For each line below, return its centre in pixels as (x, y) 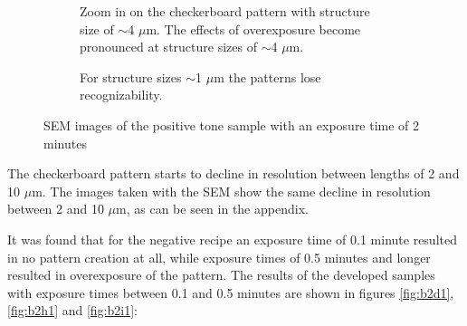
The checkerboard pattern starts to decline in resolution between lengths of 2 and (233, 173)
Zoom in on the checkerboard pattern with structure (225, 11)
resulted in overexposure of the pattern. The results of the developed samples (221, 275)
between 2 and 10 (56, 209)
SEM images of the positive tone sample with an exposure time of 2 (232, 125)
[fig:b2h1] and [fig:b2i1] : (72, 310)
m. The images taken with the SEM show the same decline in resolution (231, 191)
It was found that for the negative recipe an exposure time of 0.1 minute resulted (232, 239)
